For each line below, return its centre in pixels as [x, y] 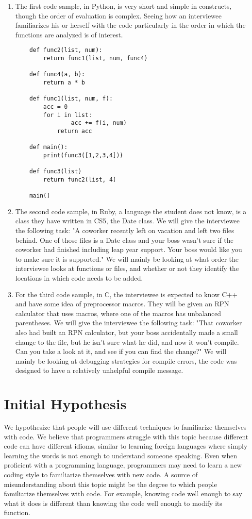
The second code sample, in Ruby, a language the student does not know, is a [131, 211]
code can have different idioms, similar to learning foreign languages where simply [126, 446]
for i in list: [68, 115]
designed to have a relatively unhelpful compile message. [99, 370]
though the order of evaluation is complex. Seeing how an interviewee [118, 15]
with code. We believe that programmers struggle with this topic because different [126, 436]
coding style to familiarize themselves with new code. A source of [101, 475]
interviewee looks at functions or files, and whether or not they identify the [127, 268]
